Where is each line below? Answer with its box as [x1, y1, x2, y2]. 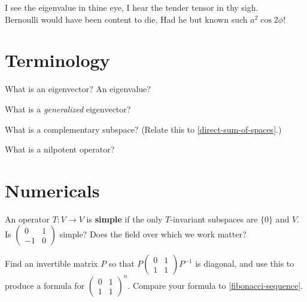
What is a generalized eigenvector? [5, 102, 131, 115]
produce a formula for [5, 279, 85, 291]
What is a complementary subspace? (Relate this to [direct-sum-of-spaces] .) [5, 123, 282, 135]
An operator [5, 212, 50, 225]
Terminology [5, 48, 110, 72]
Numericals [5, 178, 100, 202]
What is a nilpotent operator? [5, 143, 115, 155]
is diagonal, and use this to [195, 257, 294, 270]
